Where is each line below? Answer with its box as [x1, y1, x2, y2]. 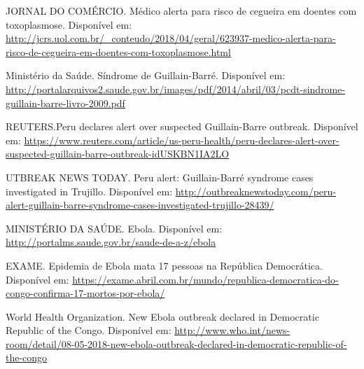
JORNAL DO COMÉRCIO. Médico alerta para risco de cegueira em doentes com [6, 4, 357, 18]
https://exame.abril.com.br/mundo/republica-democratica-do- [72, 272, 339, 286]
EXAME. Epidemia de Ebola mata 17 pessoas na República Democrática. [6, 258, 323, 272]
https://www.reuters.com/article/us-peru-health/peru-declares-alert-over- [24, 132, 339, 147]
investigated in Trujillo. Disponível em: [6, 183, 173, 198]
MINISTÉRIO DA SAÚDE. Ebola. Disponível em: [6, 221, 223, 235]
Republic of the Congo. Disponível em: [6, 323, 171, 337]
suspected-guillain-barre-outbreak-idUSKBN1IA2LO [6, 146, 230, 161]
